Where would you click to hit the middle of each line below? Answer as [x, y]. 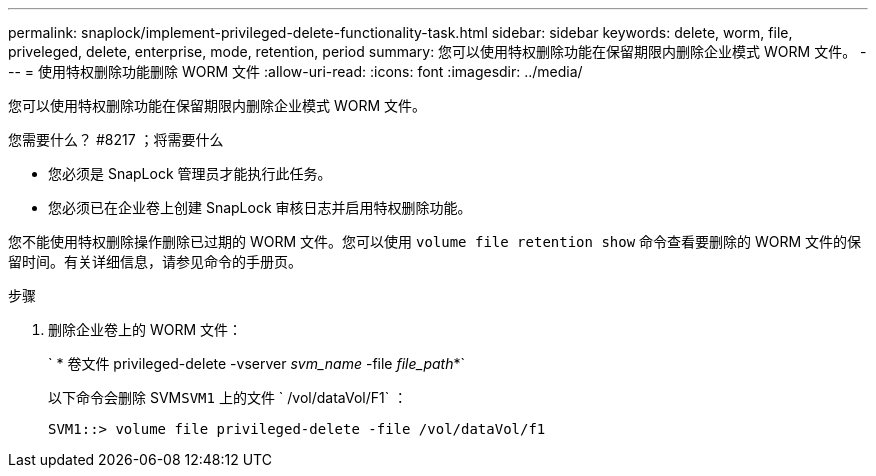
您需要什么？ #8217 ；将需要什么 [116, 139]
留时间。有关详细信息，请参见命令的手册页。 [155, 261]
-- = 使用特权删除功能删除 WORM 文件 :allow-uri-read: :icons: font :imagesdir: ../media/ [295, 71]
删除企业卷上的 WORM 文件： [145, 329]
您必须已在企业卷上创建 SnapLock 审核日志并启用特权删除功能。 [260, 207]
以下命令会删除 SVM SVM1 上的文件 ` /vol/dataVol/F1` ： [228, 397]
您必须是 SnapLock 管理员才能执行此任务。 [190, 173]
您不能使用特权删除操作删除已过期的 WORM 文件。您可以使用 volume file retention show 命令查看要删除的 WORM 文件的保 [435, 241]
